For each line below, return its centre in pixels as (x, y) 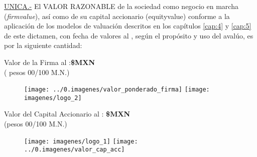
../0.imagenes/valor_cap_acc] (75, 150)
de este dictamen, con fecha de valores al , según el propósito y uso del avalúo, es (129, 35)
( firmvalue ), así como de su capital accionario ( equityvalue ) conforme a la (117, 16)
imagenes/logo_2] (53, 98)
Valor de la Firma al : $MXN (49, 62)
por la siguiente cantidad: (43, 45)
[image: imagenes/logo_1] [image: (81, 141)
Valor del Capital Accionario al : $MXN (67, 114)
